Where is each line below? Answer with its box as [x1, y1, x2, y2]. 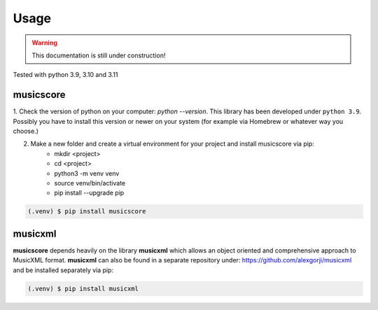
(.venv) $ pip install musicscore [27, 207, 146, 216]
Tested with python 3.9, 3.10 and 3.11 [13, 71, 118, 79]
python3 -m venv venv [54, 169, 120, 178]
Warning [31, 38, 57, 47]
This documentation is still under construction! [31, 51, 166, 59]
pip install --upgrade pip [54, 189, 125, 197]
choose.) [13, 127, 38, 136]
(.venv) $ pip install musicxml [27, 284, 139, 293]
